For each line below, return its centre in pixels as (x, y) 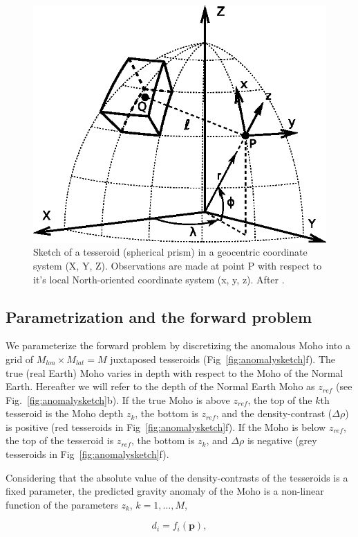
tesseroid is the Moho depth (65, 413)
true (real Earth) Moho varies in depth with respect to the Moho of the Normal (175, 372)
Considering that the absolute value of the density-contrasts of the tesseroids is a (177, 477)
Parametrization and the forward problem (159, 316)
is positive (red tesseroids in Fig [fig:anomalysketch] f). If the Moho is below (166, 426)
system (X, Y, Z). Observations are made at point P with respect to (178, 265)
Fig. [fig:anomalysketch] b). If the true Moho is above (118, 399)
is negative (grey (282, 440)
